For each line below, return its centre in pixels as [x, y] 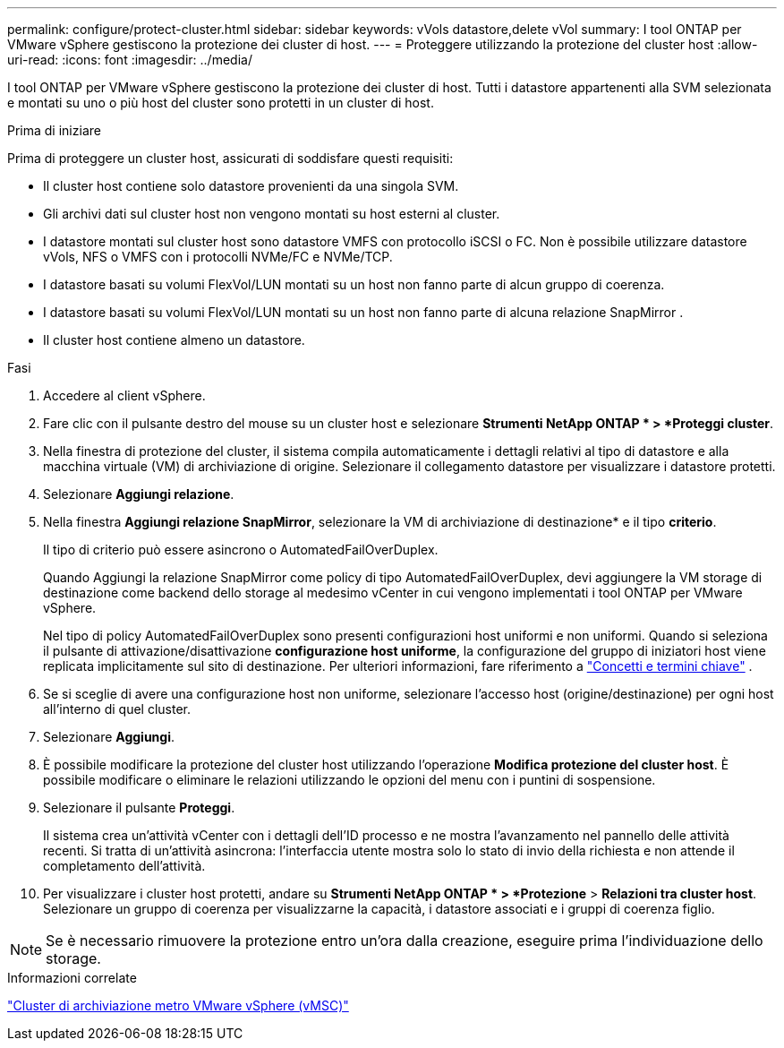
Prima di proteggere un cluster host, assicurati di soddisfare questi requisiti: [230, 158]
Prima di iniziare [54, 130]
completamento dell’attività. [124, 866]
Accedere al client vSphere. [124, 395]
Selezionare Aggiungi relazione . [139, 494]
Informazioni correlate [72, 978]
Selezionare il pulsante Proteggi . [139, 807]
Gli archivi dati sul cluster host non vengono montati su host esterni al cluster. [272, 214]
